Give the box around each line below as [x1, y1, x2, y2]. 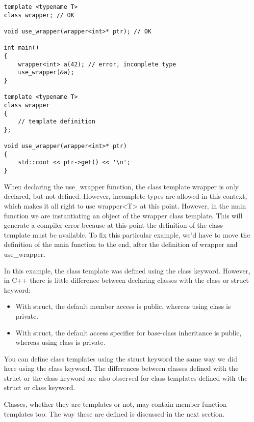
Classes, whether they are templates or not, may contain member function [4, 399, 227, 409]
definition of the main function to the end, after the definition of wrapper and [4, 239, 238, 249]
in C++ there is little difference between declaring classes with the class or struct [4, 275, 249, 285]
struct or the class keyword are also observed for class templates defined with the [4, 372, 248, 383]
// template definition [18, 118, 96, 125]
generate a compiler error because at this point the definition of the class [4, 220, 223, 230]
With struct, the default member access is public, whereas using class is [15, 301, 231, 311]
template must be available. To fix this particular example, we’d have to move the [4, 229, 250, 240]
